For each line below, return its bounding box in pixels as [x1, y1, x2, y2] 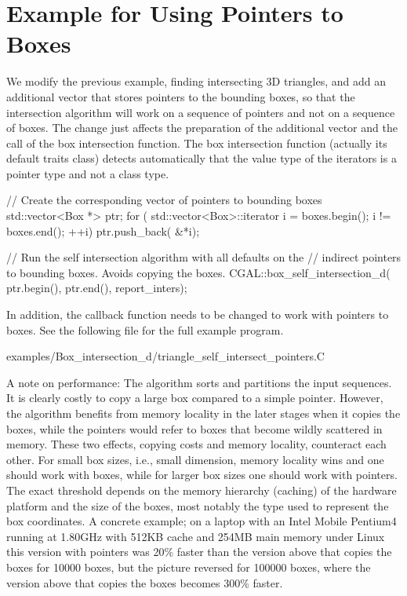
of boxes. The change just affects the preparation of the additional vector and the [6, 119, 398, 136]
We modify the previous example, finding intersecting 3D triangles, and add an [6, 73, 386, 90]
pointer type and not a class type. [6, 165, 169, 181]
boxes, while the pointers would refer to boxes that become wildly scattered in [6, 420, 383, 437]
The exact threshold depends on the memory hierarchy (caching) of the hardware [6, 481, 397, 498]
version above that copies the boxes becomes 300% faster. [6, 574, 283, 591]
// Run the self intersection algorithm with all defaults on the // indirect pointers [6, 249, 402, 265]
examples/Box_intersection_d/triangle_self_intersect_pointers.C [6, 348, 325, 364]
